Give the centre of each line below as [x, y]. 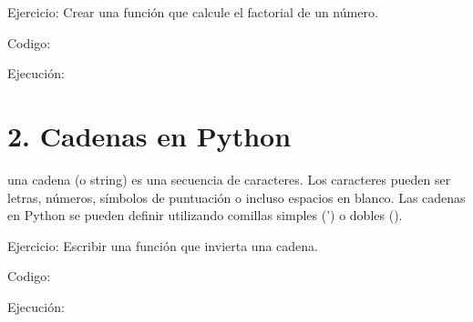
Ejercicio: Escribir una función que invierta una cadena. [163, 245]
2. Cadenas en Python [149, 135]
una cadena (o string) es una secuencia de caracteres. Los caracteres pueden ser [229, 179]
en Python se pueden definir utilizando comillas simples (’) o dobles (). [205, 215]
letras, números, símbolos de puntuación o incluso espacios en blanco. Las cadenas [236, 197]
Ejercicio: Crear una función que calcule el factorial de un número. [193, 12]
